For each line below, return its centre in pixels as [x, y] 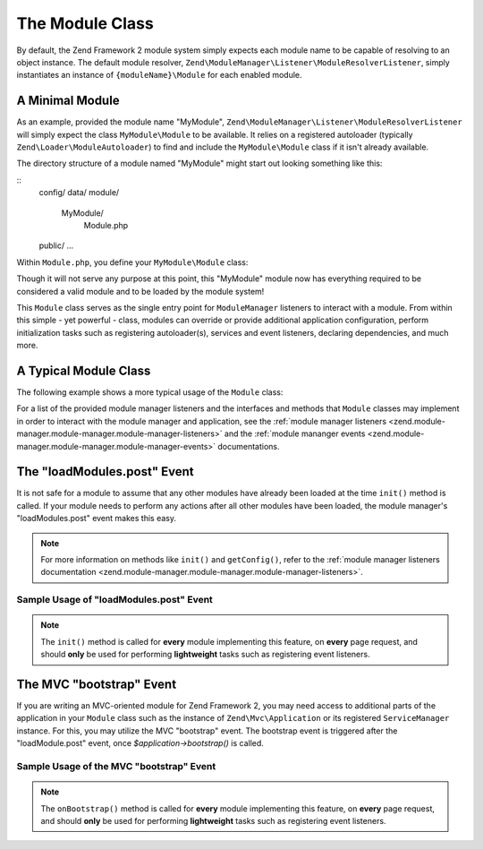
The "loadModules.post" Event [105, 472]
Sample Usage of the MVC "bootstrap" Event [116, 766]
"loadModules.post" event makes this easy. [96, 519]
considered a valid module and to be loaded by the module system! [140, 291]
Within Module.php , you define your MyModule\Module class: [132, 262]
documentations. [249, 446]
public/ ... [56, 245]
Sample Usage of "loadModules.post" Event [115, 600]
